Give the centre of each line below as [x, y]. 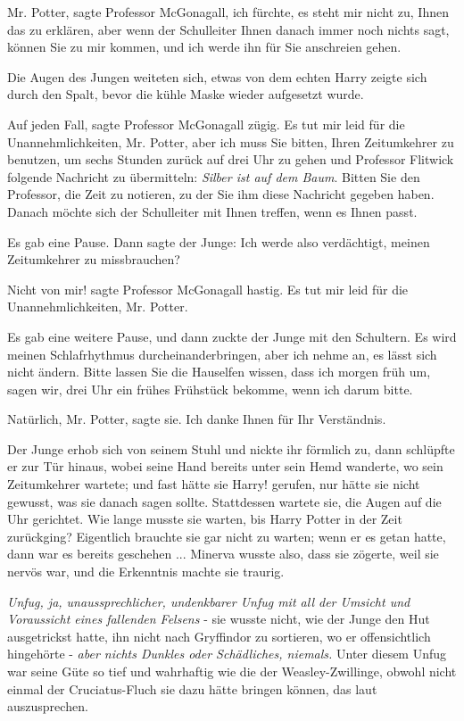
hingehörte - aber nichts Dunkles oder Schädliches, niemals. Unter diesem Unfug [227, 654]
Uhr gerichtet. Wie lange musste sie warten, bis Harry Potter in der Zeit [205, 519]
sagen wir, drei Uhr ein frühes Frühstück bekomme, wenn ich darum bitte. [210, 389]
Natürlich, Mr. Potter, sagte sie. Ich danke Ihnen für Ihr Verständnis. [197, 419]
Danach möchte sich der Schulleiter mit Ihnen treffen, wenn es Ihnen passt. [212, 211]
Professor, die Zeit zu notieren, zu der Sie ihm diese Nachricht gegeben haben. [221, 194]
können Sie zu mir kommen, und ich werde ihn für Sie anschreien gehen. [204, 47]
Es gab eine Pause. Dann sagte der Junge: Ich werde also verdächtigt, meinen [219, 241]
